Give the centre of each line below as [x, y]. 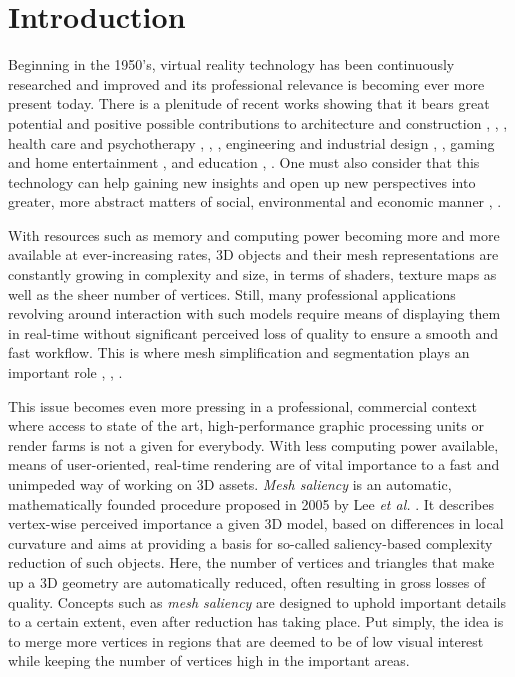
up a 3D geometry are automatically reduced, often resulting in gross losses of [247, 581]
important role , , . [65, 372]
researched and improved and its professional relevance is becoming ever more [246, 83]
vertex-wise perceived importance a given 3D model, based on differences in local [256, 523]
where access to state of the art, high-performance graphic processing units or [246, 425]
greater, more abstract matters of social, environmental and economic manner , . [255, 201]
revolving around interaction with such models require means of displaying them [254, 313]
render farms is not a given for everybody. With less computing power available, [253, 444]
